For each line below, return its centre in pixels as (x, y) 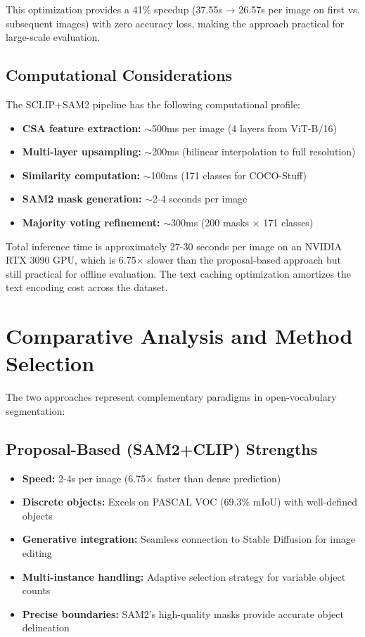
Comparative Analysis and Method (179, 336)
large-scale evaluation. (53, 37)
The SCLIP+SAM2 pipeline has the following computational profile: (153, 104)
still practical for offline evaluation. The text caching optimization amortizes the (179, 273)
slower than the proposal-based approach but (244, 260)
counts (36, 590)
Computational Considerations (119, 75)
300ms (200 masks (210, 222)
